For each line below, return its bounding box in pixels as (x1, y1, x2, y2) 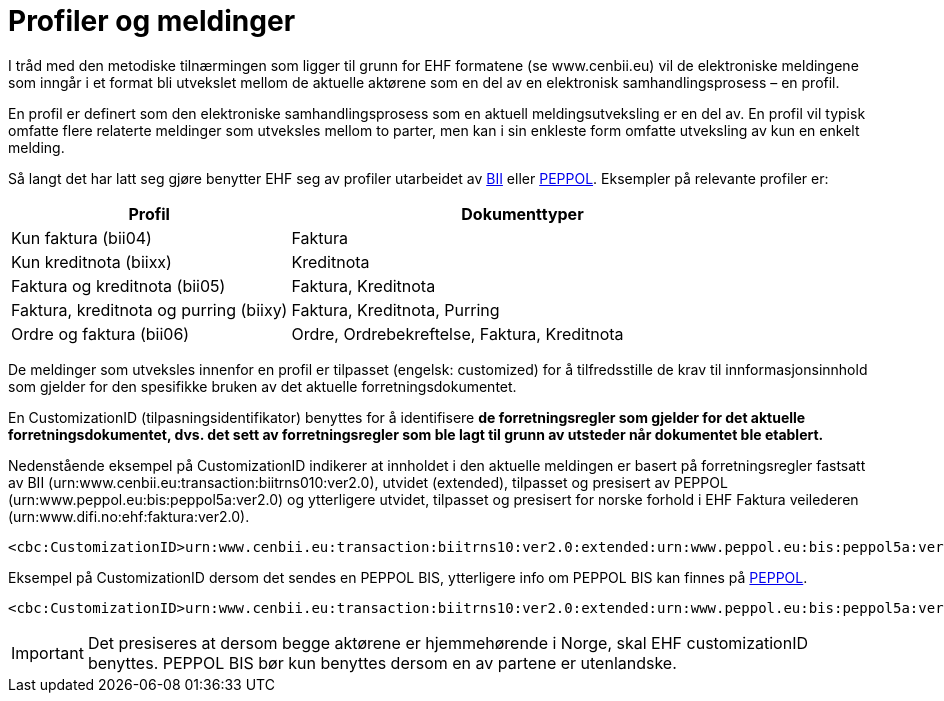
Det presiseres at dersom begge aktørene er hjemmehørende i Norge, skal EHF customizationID (87, 632, 808, 653)
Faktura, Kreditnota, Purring (291, 299, 500, 320)
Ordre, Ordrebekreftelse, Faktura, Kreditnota (291, 323, 624, 344)
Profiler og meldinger (8, 4, 296, 38)
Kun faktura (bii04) (11, 227, 152, 248)
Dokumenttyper (461, 203, 584, 224)
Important (11, 642, 84, 663)
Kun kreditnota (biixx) (11, 251, 172, 272)
